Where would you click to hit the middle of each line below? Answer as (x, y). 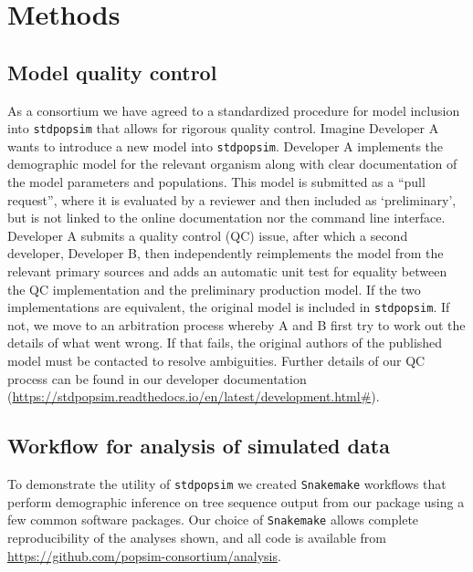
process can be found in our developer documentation (157, 378)
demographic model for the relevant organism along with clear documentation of (232, 164)
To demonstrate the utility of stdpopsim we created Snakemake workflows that (227, 484)
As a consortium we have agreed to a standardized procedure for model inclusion (234, 110)
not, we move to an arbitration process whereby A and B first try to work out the (236, 324)
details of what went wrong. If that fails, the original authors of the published (225, 343)
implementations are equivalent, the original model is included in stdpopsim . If (229, 307)
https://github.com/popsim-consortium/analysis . (144, 555)
